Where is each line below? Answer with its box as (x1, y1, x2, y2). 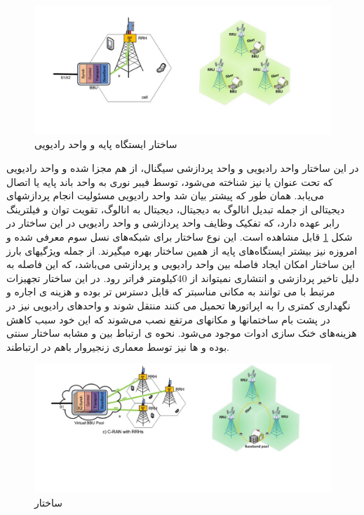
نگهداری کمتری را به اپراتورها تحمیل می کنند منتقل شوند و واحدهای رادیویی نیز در (6, 297, 351, 312)
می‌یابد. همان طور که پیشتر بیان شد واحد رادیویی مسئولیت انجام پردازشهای (6, 188, 324, 203)
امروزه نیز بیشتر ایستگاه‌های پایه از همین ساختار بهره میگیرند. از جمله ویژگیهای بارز (6, 243, 358, 257)
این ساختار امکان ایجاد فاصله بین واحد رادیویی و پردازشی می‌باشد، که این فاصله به (6, 257, 356, 272)
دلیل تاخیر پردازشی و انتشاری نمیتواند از (190, 270, 359, 285)
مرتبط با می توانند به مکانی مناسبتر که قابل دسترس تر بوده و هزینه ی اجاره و (6, 284, 335, 299)
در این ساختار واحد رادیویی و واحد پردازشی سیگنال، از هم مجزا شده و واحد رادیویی (6, 161, 359, 175)
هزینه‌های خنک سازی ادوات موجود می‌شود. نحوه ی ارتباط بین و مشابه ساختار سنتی (6, 326, 357, 340)
